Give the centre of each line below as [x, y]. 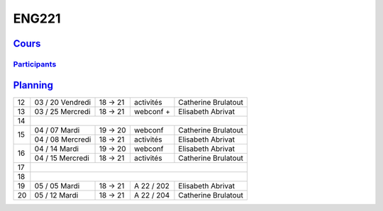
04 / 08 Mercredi [63, 139]
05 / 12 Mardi [56, 195]
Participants [35, 64]
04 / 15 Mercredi [62, 158]
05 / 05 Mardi [57, 186]
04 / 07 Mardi [57, 130]
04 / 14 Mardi [57, 149]
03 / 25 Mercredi [62, 111]
